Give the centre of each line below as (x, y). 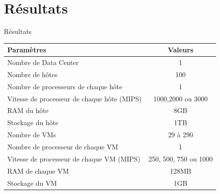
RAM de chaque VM (38, 170)
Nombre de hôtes (32, 74)
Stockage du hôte (33, 122)
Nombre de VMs (32, 135)
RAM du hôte (28, 110)
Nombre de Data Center (43, 62)
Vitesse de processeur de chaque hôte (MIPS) (75, 98)
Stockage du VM (32, 183)
